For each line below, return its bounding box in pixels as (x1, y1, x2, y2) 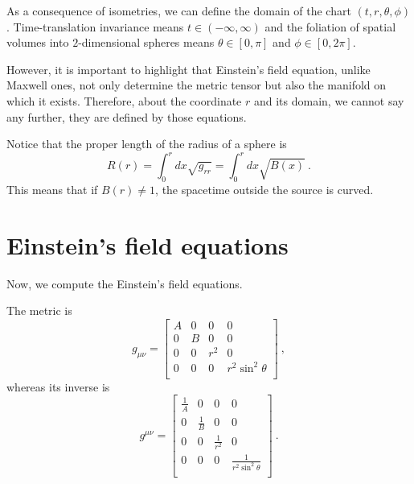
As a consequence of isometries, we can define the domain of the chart (6, 2, 351, 19)
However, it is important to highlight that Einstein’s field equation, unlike (6, 60, 371, 77)
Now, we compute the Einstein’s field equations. (6, 275, 243, 292)
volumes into (6, 34, 69, 51)
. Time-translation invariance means (6, 18, 184, 35)
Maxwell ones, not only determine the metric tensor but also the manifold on (6, 77, 387, 93)
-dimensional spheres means (78, 34, 215, 51)
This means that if (6, 181, 98, 198)
